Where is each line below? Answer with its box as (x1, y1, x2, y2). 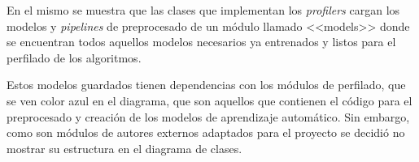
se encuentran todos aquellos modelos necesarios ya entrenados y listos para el (7, 33, 396, 50)
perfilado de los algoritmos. (7, 49, 142, 66)
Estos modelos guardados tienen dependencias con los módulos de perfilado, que (7, 76, 406, 93)
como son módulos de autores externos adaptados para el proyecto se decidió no (7, 124, 405, 141)
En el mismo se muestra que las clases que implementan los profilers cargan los (7, 2, 400, 18)
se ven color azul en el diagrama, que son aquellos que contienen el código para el (7, 92, 412, 109)
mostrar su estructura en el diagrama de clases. (7, 139, 242, 156)
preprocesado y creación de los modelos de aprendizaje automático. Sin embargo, (7, 108, 410, 125)
